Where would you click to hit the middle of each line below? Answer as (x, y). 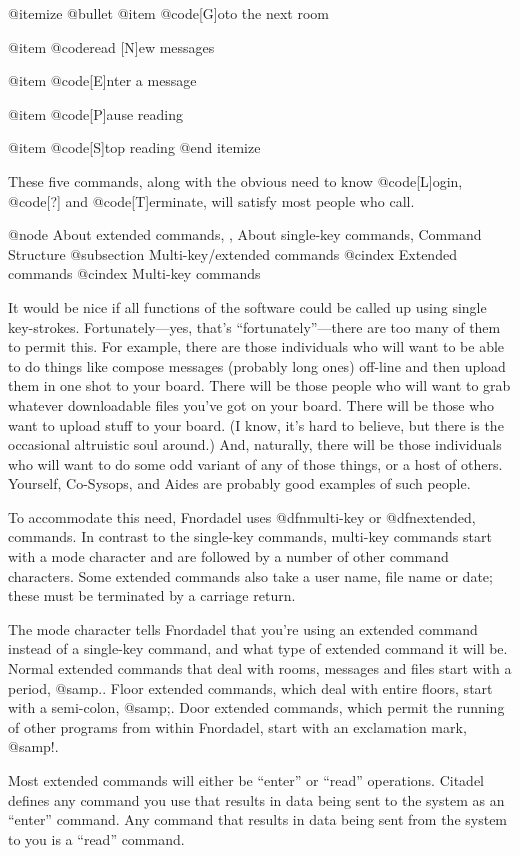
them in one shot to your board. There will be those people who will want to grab (259, 385)
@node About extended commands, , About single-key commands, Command (245, 234)
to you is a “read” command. (96, 838)
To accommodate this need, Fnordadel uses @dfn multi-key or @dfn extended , (242, 516)
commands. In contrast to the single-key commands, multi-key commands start (250, 536)
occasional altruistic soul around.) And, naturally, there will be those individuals (255, 444)
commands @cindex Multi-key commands (134, 273)
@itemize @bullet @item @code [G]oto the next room (168, 13)
